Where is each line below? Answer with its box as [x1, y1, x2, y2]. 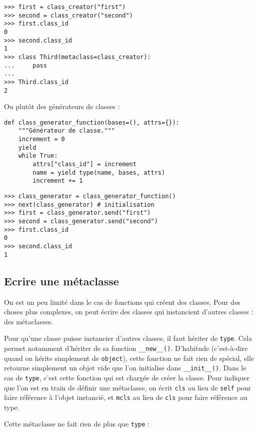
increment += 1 [32, 177, 83, 185]
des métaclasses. [4, 316, 53, 326]
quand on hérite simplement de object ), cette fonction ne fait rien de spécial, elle [4, 352, 254, 363]
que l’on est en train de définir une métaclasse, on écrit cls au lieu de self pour [4, 382, 251, 392]
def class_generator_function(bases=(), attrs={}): [4, 119, 179, 126]
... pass [4, 62, 47, 69]
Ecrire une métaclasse [4, 273, 119, 288]
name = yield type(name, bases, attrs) [32, 169, 165, 176]
